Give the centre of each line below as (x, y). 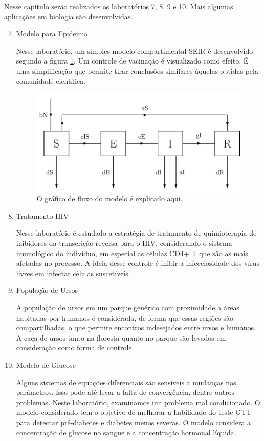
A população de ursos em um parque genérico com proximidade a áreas (128, 307)
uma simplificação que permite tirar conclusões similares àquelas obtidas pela (137, 70)
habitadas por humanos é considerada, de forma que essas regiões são (125, 317)
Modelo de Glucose (46, 364)
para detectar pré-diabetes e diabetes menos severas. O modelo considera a (134, 422)
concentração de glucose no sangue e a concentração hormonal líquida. (126, 432)
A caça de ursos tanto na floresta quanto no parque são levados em (121, 337)
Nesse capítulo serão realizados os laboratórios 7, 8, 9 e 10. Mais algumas (119, 6)
